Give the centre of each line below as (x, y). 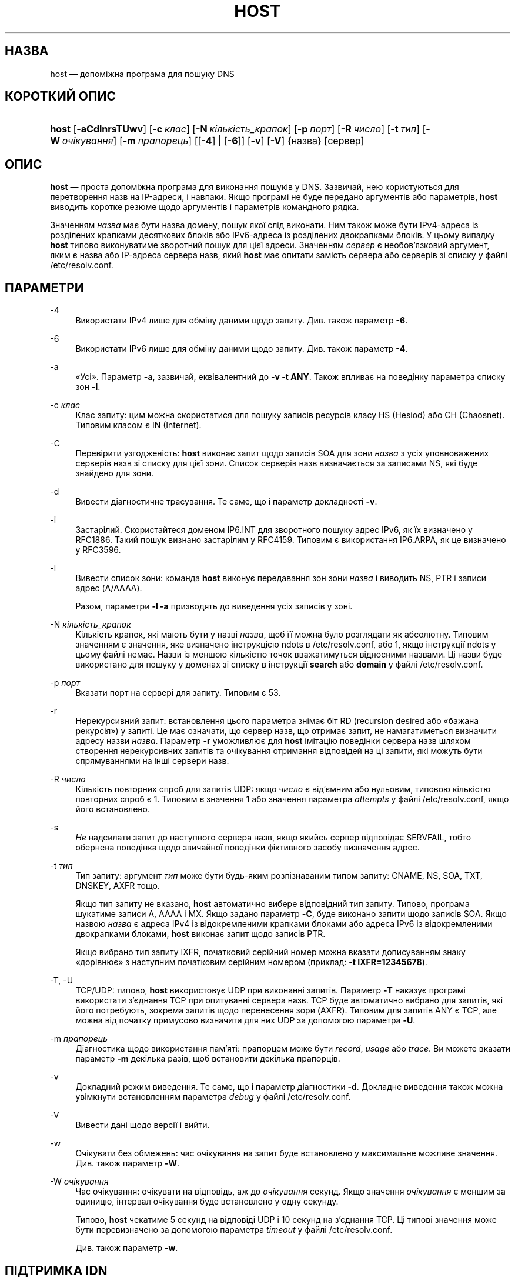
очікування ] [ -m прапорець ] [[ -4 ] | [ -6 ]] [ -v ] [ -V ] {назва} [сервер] (213, 141)
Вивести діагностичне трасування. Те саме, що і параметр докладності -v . (226, 502)
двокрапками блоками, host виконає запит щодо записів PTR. (200, 934)
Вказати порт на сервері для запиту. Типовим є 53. (178, 693)
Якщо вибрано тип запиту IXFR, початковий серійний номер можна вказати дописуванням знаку (270, 952)
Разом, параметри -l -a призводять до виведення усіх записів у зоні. (214, 606)
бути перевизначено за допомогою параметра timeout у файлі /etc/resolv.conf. (234, 1230)
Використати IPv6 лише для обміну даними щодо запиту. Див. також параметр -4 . (242, 349)
